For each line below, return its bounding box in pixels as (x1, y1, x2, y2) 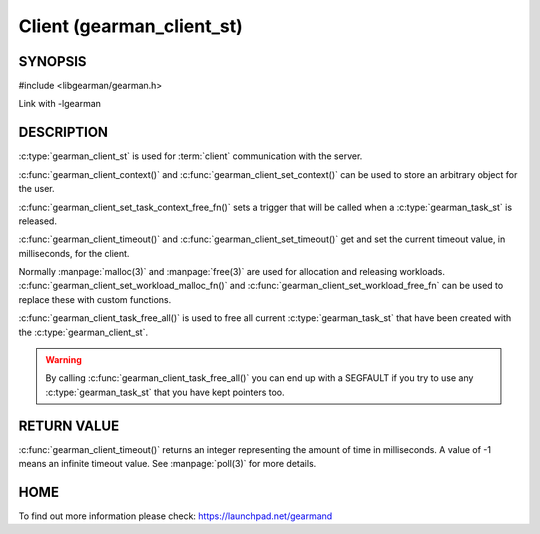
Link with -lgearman (18, 98, 102, 110)
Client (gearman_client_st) (18, 15, 244, 37)
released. (18, 215, 57, 227)
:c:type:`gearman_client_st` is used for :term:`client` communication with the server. (18, 150, 363, 162)
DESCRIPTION (18, 124, 109, 141)
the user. (18, 183, 55, 195)
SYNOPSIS (18, 53, 87, 70)
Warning (45, 354, 82, 366)
